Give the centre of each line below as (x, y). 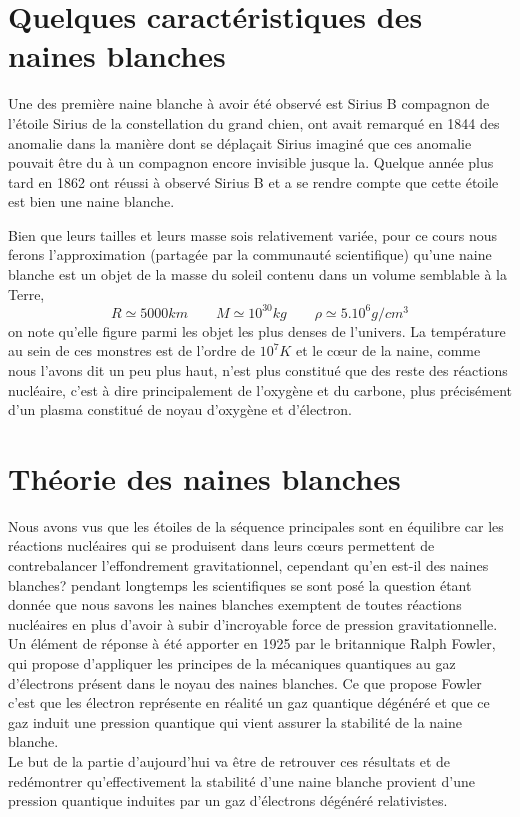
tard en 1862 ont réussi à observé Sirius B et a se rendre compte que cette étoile (253, 181)
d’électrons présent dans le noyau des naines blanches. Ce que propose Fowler (245, 682)
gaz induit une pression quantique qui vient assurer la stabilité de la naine (235, 721)
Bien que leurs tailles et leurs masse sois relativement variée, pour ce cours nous (253, 234)
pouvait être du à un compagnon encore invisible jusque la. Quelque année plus (251, 162)
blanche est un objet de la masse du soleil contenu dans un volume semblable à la (257, 274)
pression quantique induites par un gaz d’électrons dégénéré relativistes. (228, 800)
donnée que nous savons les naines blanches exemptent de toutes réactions (235, 604)
